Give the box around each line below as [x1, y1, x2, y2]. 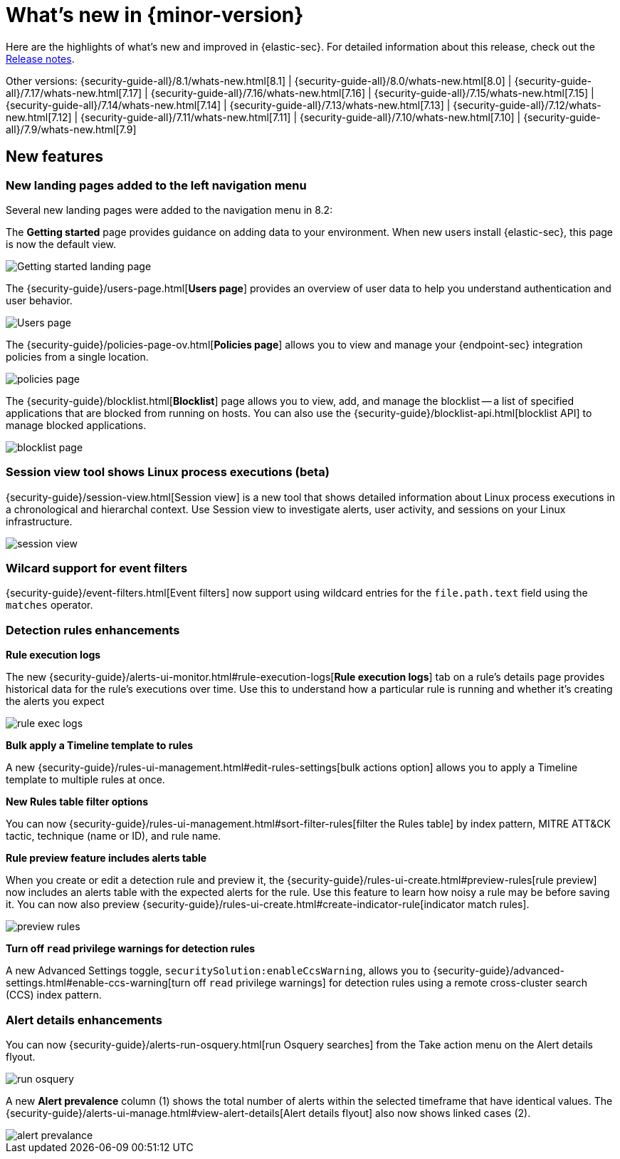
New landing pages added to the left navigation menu [6, 177, 307, 192]
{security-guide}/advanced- [433, 964, 564, 977]
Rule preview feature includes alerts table [6, 852, 207, 865]
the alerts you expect [6, 695, 105, 708]
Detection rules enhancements [6, 622, 180, 637]
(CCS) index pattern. [6, 989, 102, 1001]
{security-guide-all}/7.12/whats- [453, 98, 601, 111]
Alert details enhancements [6, 1012, 162, 1027]
